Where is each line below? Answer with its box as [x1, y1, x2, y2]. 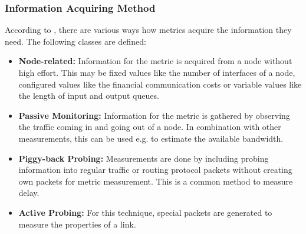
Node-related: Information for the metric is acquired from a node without [18, 55, 292, 67]
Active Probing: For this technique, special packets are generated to [18, 206, 272, 218]
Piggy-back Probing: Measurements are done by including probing [18, 152, 269, 164]
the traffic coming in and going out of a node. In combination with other [18, 121, 281, 133]
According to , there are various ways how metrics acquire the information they [5, 24, 292, 36]
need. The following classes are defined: [5, 35, 146, 47]
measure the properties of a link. [18, 218, 136, 230]
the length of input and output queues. [18, 89, 159, 102]
